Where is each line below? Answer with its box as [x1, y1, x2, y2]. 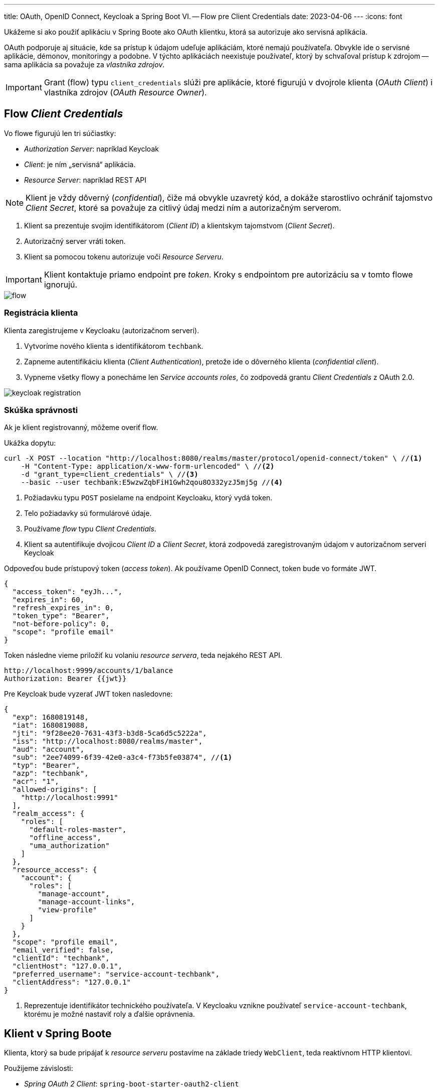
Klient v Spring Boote [4, 1027, 112, 1040]
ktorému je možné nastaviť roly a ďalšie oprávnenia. [24, 1010, 195, 1019]
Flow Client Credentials [4, 107, 123, 120]
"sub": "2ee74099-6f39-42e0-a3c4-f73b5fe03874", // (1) [12, 753, 233, 762]
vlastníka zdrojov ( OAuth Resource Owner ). [44, 87, 207, 97]
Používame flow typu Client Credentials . [24, 524, 156, 533]
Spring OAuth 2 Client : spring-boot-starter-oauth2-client [24, 1079, 239, 1088]
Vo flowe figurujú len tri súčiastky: [4, 128, 116, 138]
